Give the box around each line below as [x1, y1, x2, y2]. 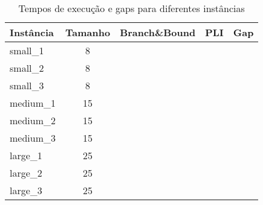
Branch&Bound [120, 25, 196, 39]
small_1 [10, 43, 44, 57]
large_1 [10, 148, 42, 162]
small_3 [10, 78, 44, 92]
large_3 [10, 183, 42, 197]
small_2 [10, 61, 44, 75]
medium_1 [10, 96, 56, 110]
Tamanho [65, 25, 111, 39]
